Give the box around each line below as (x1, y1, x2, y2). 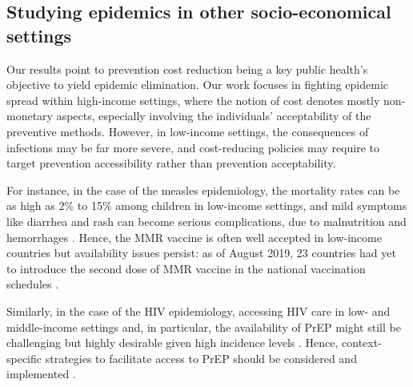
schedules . (6, 276, 59, 292)
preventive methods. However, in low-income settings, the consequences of (6, 123, 369, 139)
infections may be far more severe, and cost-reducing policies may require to (6, 139, 380, 155)
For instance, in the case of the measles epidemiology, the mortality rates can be (6, 181, 400, 198)
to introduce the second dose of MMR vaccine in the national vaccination (6, 260, 366, 276)
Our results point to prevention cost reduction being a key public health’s (6, 60, 368, 77)
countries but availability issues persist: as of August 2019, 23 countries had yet (6, 244, 396, 261)
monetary (6, 107, 53, 124)
